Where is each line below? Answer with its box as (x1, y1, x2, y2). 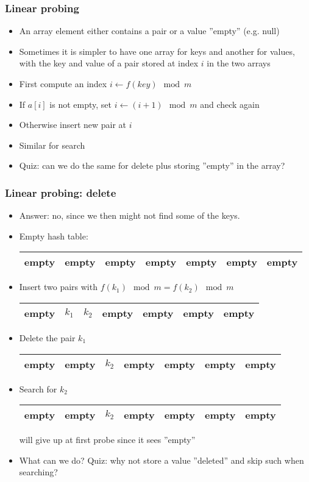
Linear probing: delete (5, 185, 116, 200)
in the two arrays (207, 57, 271, 69)
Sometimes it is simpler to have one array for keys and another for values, (19, 44, 295, 57)
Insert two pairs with (19, 280, 98, 293)
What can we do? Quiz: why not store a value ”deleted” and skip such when (19, 453, 304, 466)
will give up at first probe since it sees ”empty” (19, 433, 196, 446)
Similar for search (19, 138, 85, 151)
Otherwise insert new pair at (19, 118, 127, 131)
